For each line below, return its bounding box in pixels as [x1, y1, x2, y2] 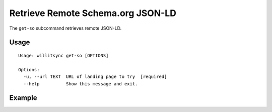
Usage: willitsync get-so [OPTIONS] [18, 53, 109, 58]
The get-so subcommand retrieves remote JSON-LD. [9, 25, 122, 31]
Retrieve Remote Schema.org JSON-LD [9, 8, 176, 19]
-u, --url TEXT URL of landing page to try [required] [23, 74, 167, 80]
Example [9, 93, 37, 102]
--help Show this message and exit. [23, 81, 138, 86]
